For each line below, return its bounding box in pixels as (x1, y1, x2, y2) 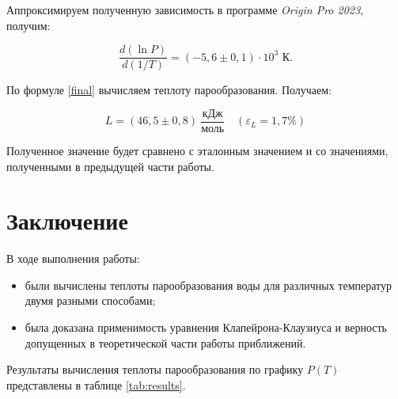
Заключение (6, 204, 128, 237)
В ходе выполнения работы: (6, 250, 140, 267)
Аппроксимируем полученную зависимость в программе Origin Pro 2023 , (6, 2, 364, 17)
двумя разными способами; (25, 292, 156, 309)
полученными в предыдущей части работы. (6, 158, 214, 174)
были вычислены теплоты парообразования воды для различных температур (25, 276, 392, 293)
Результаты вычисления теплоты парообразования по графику (6, 361, 304, 378)
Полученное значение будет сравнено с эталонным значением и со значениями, (6, 142, 389, 158)
